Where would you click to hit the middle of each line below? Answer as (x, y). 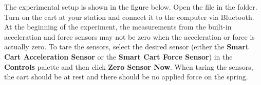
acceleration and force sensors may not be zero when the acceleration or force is (129, 36)
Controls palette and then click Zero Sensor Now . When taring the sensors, (129, 66)
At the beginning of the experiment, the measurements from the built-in (118, 27)
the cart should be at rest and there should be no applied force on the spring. (126, 77)
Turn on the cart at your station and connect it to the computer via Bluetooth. (129, 17)
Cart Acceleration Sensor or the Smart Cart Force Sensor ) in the (118, 56)
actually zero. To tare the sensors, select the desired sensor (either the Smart (127, 47)
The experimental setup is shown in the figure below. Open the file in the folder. (131, 7)
